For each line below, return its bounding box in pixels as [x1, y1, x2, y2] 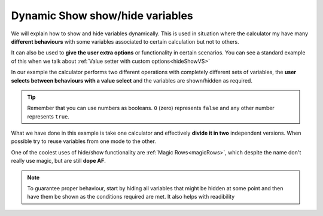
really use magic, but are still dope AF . [11, 157, 106, 165]
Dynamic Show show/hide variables [11, 9, 194, 22]
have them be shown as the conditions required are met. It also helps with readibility [27, 193, 235, 200]
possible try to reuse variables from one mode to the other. [11, 138, 157, 145]
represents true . [27, 112, 70, 120]
